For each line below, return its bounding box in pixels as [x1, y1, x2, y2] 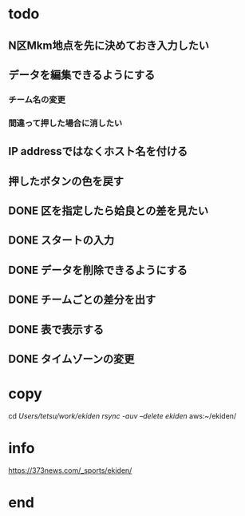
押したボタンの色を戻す [8, 174, 124, 188]
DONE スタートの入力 [8, 233, 115, 248]
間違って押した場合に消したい [8, 117, 123, 129]
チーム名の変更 [8, 93, 66, 105]
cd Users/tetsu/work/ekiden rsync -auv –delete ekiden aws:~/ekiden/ [8, 411, 237, 420]
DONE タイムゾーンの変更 [8, 352, 135, 366]
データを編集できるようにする [8, 68, 156, 81]
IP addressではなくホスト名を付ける [8, 145, 188, 158]
